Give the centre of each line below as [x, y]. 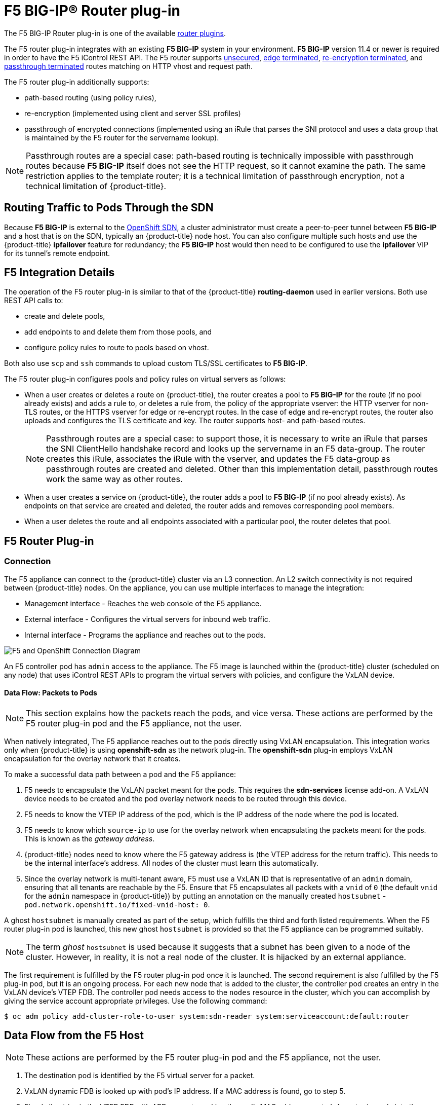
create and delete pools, [65, 316]
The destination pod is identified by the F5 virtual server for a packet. [140, 1075]
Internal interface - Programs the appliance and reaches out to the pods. [145, 635]
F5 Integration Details [59, 273]
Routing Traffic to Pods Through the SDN [109, 208]
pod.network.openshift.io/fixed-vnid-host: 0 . [117, 904]
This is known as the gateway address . [90, 838]
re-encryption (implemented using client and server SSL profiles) [133, 113]
